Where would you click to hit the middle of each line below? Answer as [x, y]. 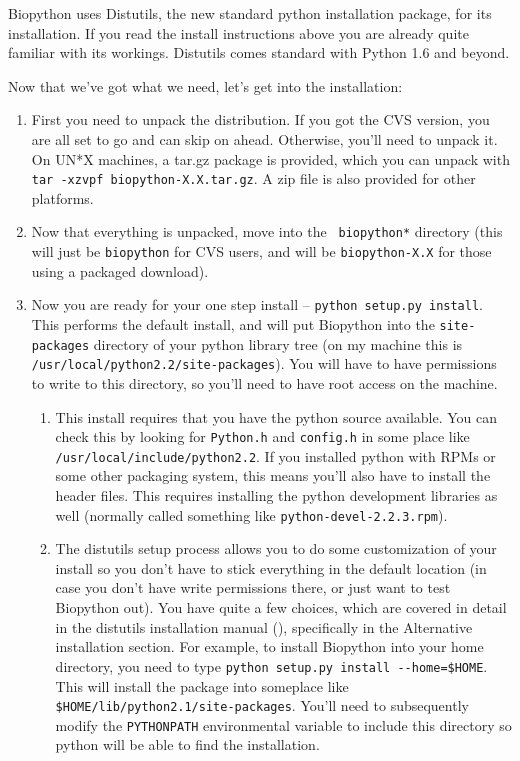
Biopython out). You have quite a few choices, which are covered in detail [281, 607]
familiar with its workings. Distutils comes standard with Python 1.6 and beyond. [259, 52]
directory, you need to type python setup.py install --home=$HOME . [271, 665]
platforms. [62, 197]
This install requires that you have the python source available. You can [276, 416]
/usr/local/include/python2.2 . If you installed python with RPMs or [275, 455]
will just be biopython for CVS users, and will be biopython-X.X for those [261, 251]
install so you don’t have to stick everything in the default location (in [271, 567]
